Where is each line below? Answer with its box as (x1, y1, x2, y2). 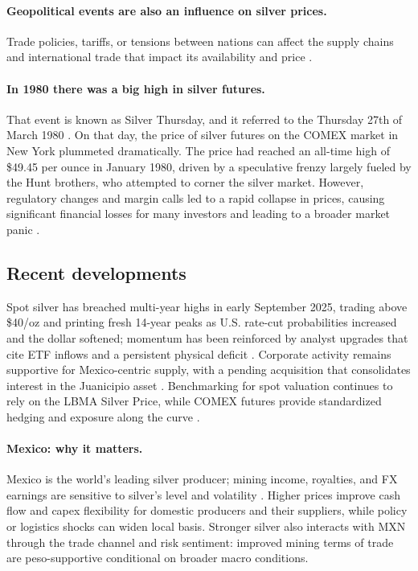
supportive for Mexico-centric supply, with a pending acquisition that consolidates (6, 361, 411, 378)
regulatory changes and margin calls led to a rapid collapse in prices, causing (6, 189, 385, 206)
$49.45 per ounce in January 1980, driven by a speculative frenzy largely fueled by (6, 158, 412, 175)
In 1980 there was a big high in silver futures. (6, 80, 265, 97)
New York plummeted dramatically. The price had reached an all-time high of (6, 142, 390, 158)
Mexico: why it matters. (6, 440, 143, 457)
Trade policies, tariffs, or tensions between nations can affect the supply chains (6, 32, 394, 49)
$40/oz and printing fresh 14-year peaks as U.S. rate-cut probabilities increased (6, 314, 397, 331)
